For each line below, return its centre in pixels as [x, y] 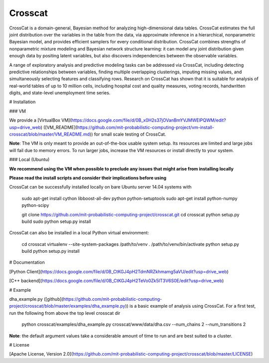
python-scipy [35, 205]
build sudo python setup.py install [57, 221]
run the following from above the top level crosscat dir [65, 313]
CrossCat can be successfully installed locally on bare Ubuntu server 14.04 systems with [100, 187]
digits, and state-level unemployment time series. [60, 93]
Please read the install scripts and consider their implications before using [88, 178]
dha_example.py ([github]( [36, 299]
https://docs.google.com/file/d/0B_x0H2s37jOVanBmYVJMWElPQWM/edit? [149, 120]
